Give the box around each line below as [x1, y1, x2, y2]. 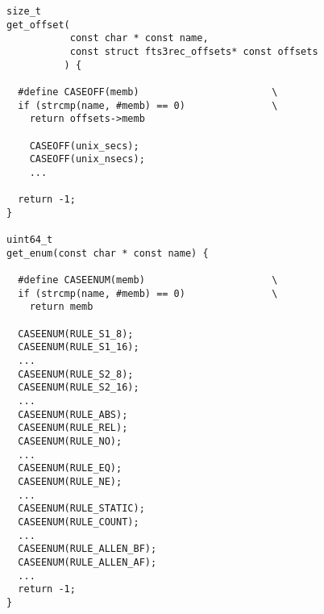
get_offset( [6, 19, 70, 31]
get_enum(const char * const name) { [6, 247, 209, 259]
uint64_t [6, 234, 53, 246]
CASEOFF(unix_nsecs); [29, 153, 145, 165]
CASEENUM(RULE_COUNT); [18, 516, 139, 528]
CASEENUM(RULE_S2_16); [18, 382, 139, 394]
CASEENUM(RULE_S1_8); [18, 328, 134, 340]
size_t [6, 6, 41, 17]
